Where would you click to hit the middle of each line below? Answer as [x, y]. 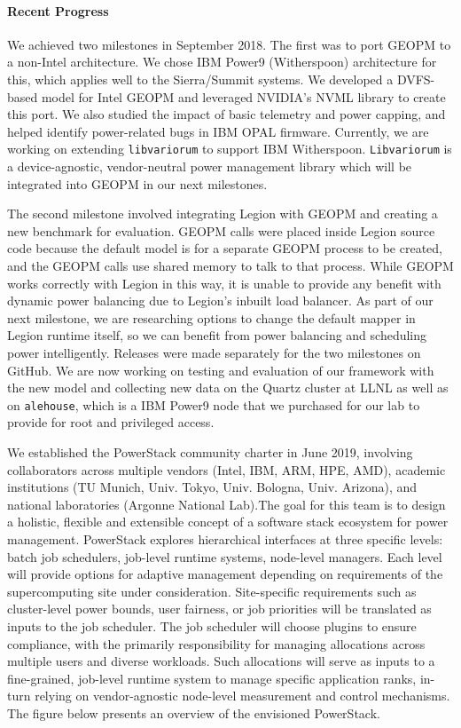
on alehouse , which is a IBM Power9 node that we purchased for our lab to [214, 404]
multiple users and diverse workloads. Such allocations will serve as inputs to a [221, 661]
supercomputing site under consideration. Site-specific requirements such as [212, 591]
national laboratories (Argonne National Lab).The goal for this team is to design [227, 504]
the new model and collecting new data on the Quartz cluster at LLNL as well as [228, 388]
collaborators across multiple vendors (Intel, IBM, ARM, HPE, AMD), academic [227, 469]
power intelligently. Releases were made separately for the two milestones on [214, 352]
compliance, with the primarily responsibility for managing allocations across [216, 643]
